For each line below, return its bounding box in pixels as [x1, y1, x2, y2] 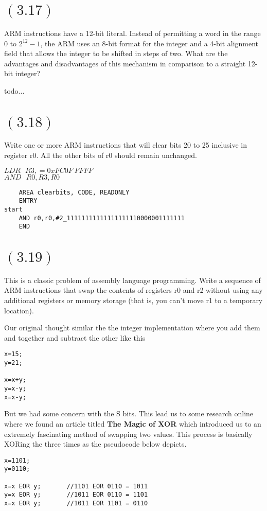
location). [4, 305, 34, 315]
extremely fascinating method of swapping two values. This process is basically [4, 428, 253, 439]
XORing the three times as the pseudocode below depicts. [4, 438, 187, 449]
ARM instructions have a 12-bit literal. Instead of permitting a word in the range [4, 27, 261, 38]
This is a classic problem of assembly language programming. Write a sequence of [4, 274, 261, 285]
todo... [4, 85, 25, 96]
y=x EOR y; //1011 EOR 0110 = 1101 [4, 491, 148, 499]
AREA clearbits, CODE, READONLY [19, 188, 130, 196]
